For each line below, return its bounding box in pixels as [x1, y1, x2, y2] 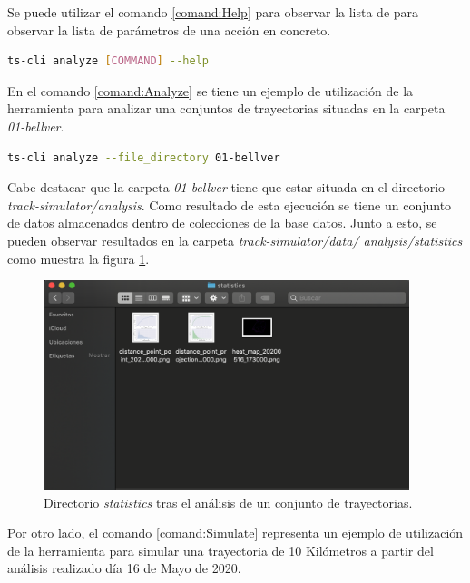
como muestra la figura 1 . [7, 248, 150, 267]
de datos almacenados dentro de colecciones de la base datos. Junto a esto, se [7, 213, 437, 232]
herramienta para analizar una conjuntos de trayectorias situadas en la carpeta [7, 99, 446, 118]
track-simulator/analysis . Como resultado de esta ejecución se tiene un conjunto [7, 195, 452, 214]
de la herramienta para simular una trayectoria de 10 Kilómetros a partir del [7, 540, 434, 559]
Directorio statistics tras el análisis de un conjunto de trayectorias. [44, 492, 413, 511]
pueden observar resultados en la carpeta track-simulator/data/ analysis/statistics [7, 230, 463, 249]
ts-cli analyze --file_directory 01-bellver [7, 151, 280, 164]
